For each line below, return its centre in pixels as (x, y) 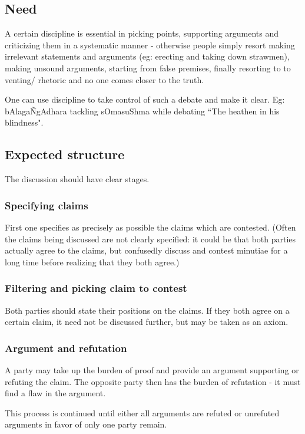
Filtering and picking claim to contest (96, 288)
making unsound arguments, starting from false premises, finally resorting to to (148, 68)
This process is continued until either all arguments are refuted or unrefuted (142, 412)
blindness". (24, 122)
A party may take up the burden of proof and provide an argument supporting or (152, 369)
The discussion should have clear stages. (77, 179)
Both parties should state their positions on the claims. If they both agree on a (147, 310)
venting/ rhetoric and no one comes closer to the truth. (105, 79)
